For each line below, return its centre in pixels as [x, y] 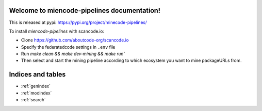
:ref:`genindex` [36, 86]
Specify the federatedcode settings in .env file [68, 47]
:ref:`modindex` [36, 93]
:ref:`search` [33, 100]
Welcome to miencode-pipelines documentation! [85, 10]
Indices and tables [37, 75]
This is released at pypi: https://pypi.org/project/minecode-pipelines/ [78, 22]
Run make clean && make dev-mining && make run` [73, 54]
